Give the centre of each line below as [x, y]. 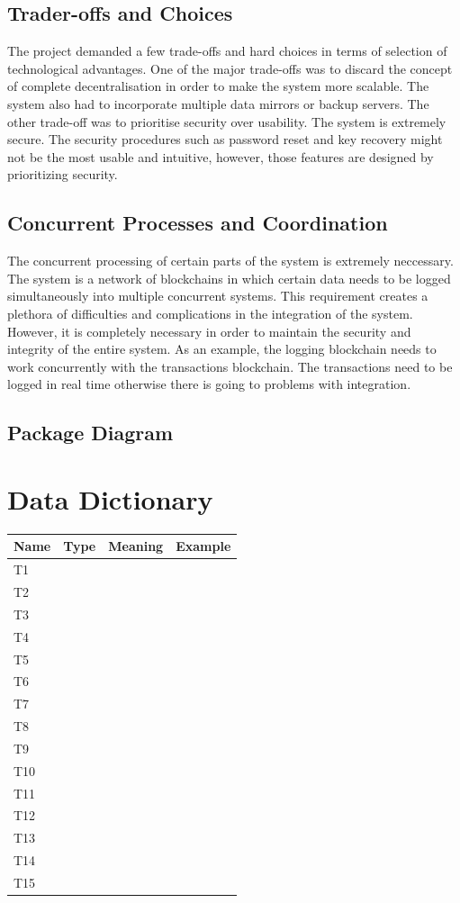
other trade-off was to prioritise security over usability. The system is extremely [227, 121]
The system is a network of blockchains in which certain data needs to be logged [229, 278]
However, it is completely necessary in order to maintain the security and [209, 331]
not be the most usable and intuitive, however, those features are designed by [221, 156]
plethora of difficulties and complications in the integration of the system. [210, 313]
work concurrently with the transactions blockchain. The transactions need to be [230, 366]
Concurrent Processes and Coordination [198, 223]
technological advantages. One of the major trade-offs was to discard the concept [230, 68]
